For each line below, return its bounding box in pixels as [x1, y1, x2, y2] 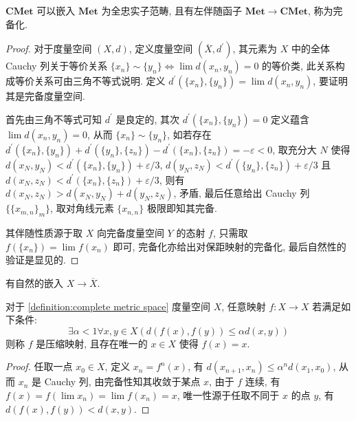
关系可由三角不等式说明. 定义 [34, 74, 166, 88]
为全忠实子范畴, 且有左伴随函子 [101, 3, 243, 17]
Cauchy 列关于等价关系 [5, 58, 108, 73]
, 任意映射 [221, 299, 266, 313]
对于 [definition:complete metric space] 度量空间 [5, 299, 211, 313]
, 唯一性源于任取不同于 [177, 387, 280, 402]
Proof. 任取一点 [5, 359, 73, 374]
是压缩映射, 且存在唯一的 [36, 336, 148, 350]
